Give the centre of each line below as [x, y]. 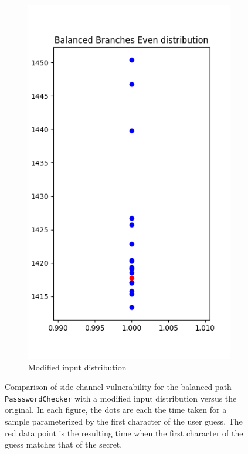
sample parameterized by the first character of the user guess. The [124, 421]
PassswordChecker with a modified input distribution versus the [121, 398]
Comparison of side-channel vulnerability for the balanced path [118, 387]
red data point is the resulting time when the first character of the [124, 433]
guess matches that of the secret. [64, 444]
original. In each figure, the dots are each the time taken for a [116, 410]
